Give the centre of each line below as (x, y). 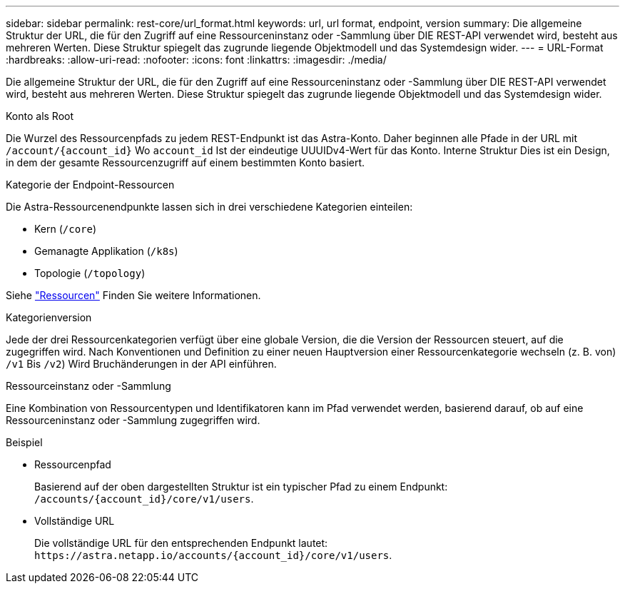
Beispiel (24, 442)
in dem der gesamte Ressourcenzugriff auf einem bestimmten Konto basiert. (186, 162)
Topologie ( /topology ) (90, 273)
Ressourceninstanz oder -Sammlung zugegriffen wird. (133, 420)
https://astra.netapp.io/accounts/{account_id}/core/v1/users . (213, 555)
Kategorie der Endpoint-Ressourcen (90, 185)
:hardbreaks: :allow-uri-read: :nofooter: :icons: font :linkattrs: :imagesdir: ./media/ (196, 60)
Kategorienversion (49, 317)
